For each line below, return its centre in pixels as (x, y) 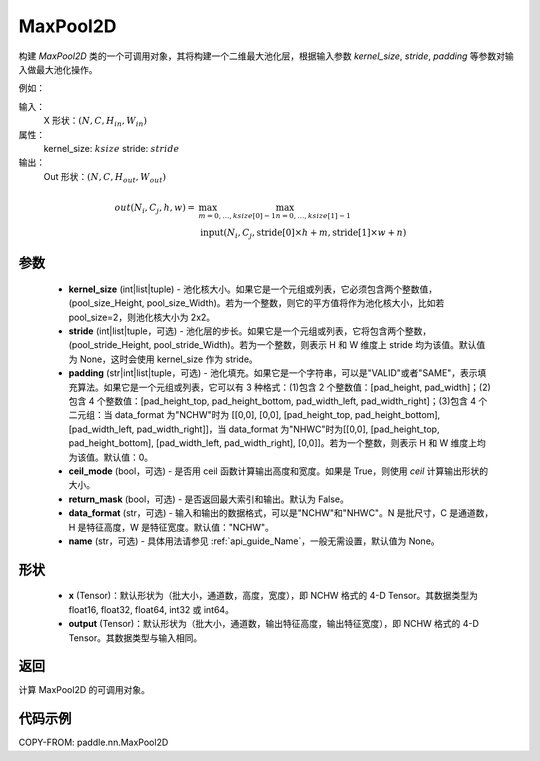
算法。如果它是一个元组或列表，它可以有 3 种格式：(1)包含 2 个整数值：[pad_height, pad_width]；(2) (284, 387)
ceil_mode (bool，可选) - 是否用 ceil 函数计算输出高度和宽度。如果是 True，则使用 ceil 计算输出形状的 (278, 471)
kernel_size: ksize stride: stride (111, 148)
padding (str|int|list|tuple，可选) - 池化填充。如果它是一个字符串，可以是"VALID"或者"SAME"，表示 (273, 373)
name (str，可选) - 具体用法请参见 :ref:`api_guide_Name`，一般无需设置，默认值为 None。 (254, 541)
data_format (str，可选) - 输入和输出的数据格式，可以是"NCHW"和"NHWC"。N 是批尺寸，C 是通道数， (281, 513)
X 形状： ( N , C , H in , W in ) (95, 122)
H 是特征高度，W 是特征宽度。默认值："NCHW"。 (171, 527)
